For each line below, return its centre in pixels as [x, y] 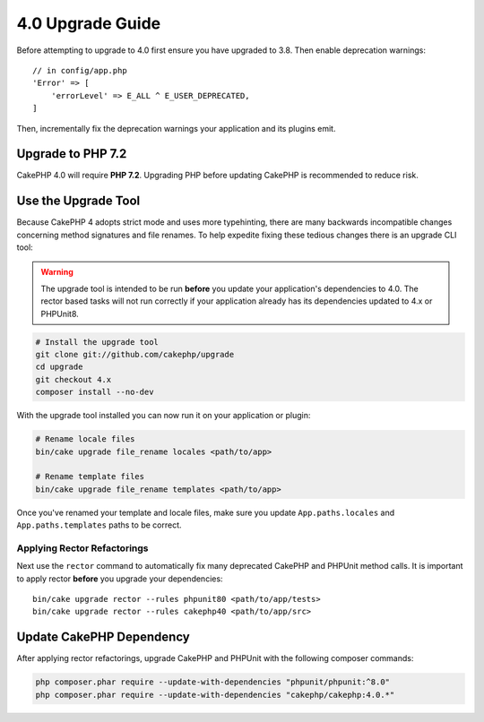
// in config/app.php [80, 70]
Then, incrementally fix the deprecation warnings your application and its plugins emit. [176, 128]
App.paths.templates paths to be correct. [99, 525]
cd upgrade [59, 367]
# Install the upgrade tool [97, 342]
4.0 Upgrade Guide [89, 23]
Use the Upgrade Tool [78, 201]
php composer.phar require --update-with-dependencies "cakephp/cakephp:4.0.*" [215, 695]
